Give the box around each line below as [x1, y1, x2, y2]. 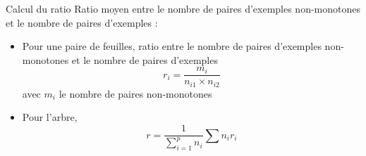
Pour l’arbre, [22, 110, 78, 124]
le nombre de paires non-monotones [59, 86, 212, 100]
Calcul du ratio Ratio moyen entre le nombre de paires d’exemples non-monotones [6, 1, 361, 15]
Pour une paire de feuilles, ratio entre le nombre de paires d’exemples [22, 39, 322, 53]
